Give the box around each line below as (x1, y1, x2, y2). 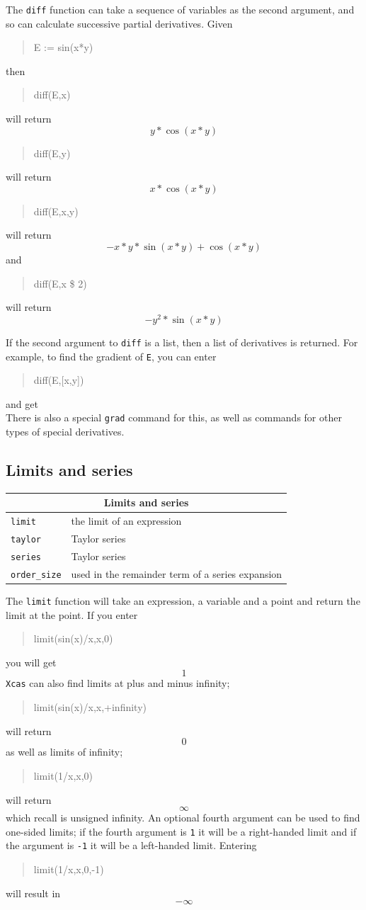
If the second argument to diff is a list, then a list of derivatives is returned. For (6, 334, 358, 349)
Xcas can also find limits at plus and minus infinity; (6, 676, 230, 690)
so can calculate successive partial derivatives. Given (6, 16, 233, 30)
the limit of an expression (71, 513, 182, 528)
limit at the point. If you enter (6, 607, 138, 622)
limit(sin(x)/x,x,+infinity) (33, 700, 147, 715)
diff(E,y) (33, 145, 71, 160)
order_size (11, 569, 62, 580)
